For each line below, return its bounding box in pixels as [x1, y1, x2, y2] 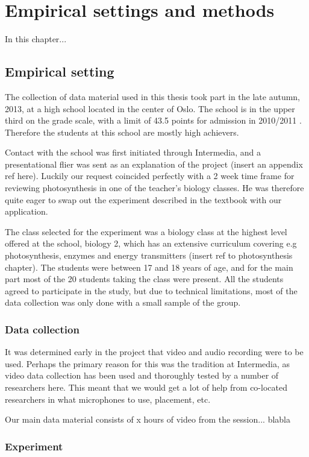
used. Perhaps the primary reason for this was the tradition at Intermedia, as [5, 357, 290, 370]
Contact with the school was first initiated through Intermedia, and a [5, 146, 261, 159]
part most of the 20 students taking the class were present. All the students [5, 273, 284, 285]
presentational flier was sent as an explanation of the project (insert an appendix [5, 157, 303, 170]
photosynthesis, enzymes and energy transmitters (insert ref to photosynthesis [5, 249, 293, 262]
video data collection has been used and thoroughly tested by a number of [5, 369, 279, 382]
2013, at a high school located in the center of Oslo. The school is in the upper [5, 102, 295, 115]
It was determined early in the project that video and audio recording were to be [5, 345, 304, 358]
